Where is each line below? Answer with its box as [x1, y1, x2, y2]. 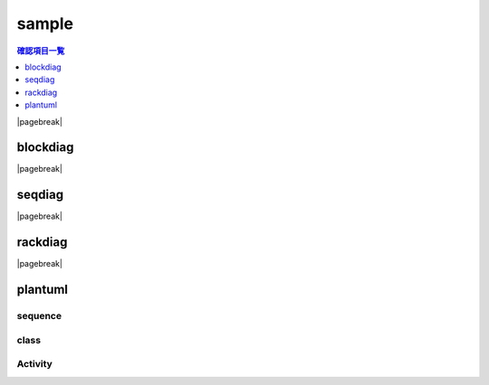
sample [16, 14, 74, 33]
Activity [16, 358, 53, 371]
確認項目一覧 [16, 45, 65, 56]
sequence [16, 310, 62, 322]
